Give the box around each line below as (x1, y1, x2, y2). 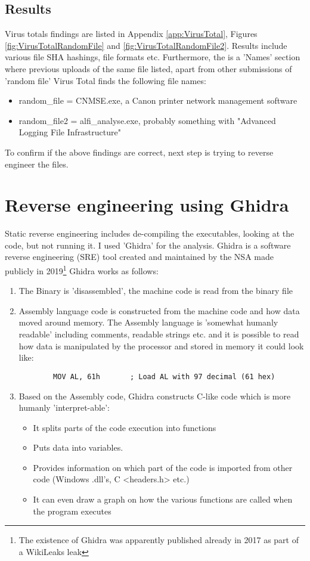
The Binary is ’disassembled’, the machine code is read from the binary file (18, 284, 293, 297)
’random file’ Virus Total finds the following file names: (5, 74, 206, 86)
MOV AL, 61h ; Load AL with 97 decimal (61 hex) (53, 372, 275, 381)
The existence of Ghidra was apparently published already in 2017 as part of (18, 534, 299, 546)
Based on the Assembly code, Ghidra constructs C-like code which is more (18, 389, 291, 402)
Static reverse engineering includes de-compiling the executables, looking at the (5, 227, 294, 240)
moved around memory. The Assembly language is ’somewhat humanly (18, 316, 278, 328)
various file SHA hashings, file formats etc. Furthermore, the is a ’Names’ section (5, 51, 300, 63)
